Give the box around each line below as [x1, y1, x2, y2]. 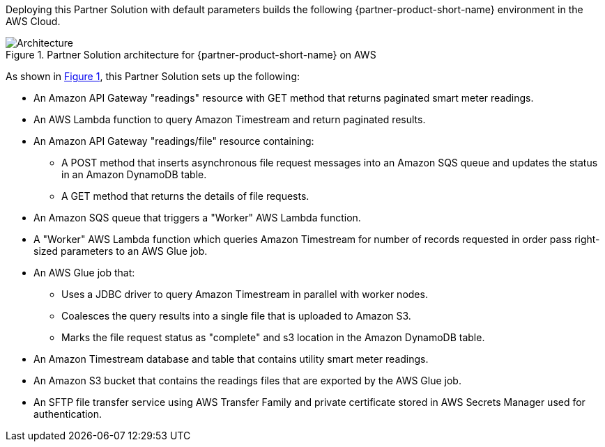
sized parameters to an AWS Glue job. [33, 245, 208, 257]
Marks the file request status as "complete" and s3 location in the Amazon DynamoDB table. [61, 331, 485, 343]
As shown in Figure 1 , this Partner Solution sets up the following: [6, 70, 300, 82]
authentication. [33, 408, 102, 420]
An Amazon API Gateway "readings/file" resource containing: [33, 135, 314, 147]
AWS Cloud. [6, 15, 61, 27]
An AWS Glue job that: [33, 267, 135, 279]
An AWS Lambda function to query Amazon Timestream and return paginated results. [33, 113, 426, 125]
